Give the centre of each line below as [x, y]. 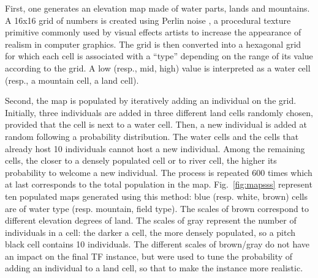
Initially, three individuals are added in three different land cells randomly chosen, [159, 112]
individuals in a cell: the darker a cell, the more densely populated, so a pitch [150, 232]
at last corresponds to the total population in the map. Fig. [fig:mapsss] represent [159, 184]
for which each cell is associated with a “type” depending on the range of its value [159, 56]
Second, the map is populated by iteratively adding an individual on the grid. [151, 101]
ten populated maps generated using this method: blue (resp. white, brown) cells [157, 196]
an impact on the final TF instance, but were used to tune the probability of [149, 256]
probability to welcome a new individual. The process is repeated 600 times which [159, 172]
